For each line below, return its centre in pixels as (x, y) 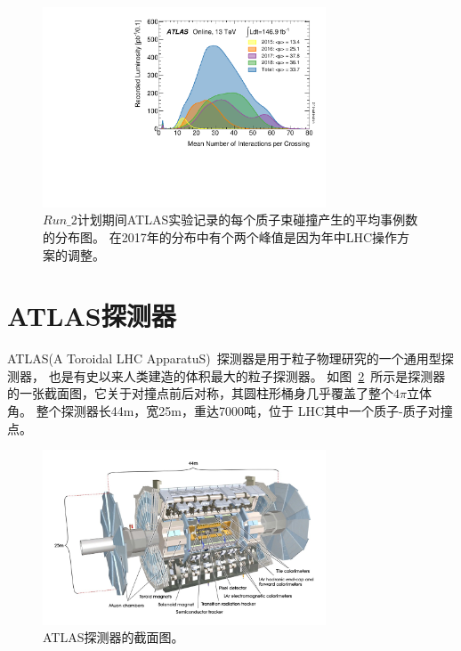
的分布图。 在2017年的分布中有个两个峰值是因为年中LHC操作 (220, 236)
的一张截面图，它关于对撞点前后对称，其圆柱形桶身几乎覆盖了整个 (200, 393)
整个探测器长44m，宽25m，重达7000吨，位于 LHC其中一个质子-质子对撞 (244, 411)
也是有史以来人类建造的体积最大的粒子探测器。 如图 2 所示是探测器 (247, 375)
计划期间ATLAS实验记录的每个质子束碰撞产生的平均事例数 (247, 220)
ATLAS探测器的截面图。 (113, 637)
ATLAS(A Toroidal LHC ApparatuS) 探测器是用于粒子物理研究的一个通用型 (224, 358)
